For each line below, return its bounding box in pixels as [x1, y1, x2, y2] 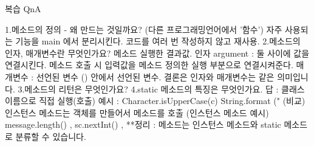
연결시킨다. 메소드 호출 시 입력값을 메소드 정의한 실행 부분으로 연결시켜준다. [5, 58, 293, 71]
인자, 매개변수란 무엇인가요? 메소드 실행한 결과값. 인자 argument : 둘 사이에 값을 [5, 46, 310, 59]
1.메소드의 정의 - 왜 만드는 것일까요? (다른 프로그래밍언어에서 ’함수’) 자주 [5, 23, 282, 35]
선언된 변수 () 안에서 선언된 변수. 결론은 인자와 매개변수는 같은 [36, 70, 275, 83]
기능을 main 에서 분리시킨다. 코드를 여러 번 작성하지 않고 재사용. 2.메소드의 [15, 35, 301, 47]
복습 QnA [5, 2, 41, 15]
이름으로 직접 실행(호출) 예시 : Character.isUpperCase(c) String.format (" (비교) [5, 94, 305, 107]
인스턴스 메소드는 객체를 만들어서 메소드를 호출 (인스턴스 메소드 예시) [5, 106, 269, 119]
